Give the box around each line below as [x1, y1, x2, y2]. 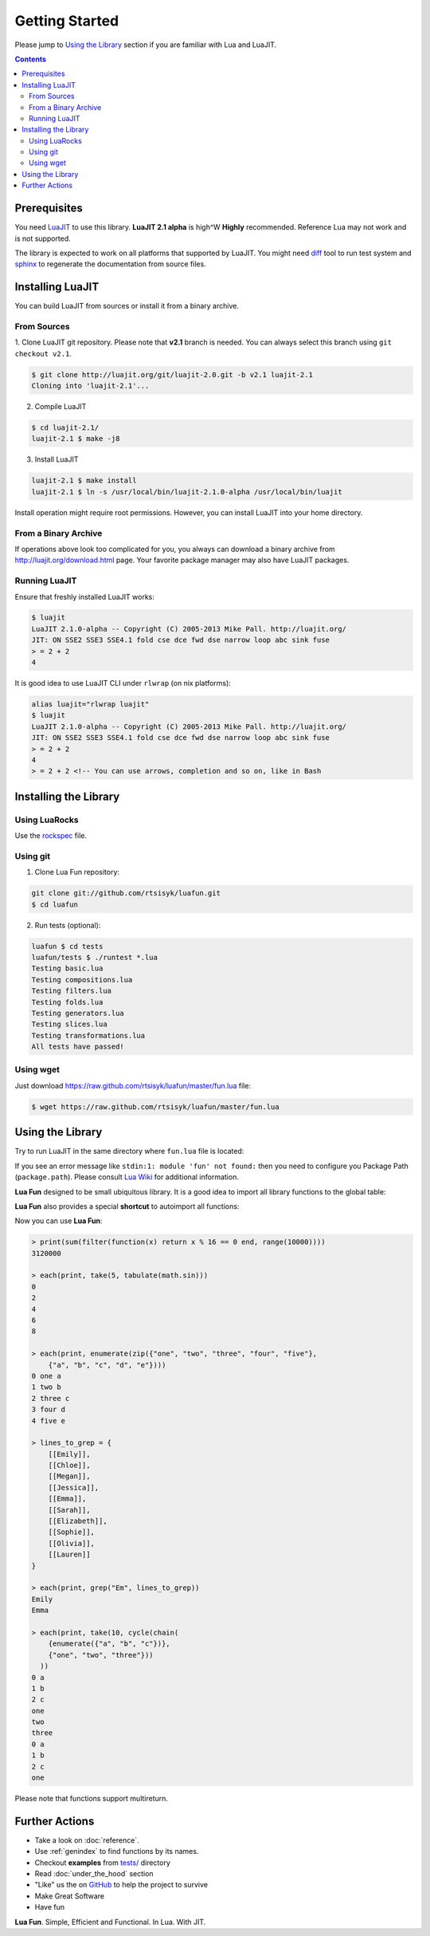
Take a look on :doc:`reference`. [34, 1835, 139, 1845]
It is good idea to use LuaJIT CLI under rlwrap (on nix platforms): [14, 679, 231, 688]
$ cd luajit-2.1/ [31, 423, 100, 432]
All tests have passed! [31, 1042, 125, 1052]
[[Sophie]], [48, 1528, 96, 1537]
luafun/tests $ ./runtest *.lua [31, 953, 158, 962]
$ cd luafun [31, 899, 79, 909]
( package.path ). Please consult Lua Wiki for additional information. [14, 1172, 239, 1182]
